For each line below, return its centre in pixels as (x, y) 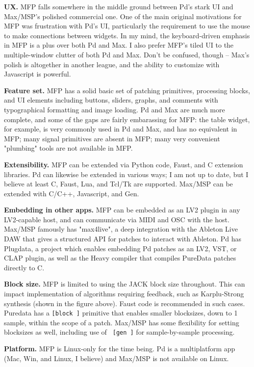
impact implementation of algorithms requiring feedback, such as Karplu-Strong (124, 294)
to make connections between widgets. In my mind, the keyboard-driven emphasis (127, 35)
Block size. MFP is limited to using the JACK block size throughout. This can (125, 284)
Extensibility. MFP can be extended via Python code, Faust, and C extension (124, 164)
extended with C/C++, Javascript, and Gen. (72, 193)
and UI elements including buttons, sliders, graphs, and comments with (111, 100)
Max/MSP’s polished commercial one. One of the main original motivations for (123, 16)
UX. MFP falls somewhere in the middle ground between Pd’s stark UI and (119, 6)
